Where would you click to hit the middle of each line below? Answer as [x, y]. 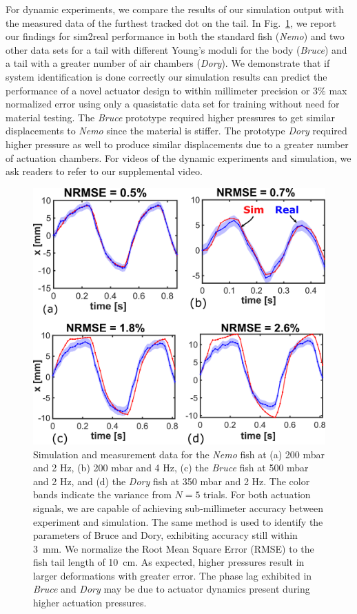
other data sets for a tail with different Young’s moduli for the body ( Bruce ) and [176, 49]
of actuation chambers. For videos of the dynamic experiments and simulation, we [178, 157]
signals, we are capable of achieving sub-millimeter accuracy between [178, 508]
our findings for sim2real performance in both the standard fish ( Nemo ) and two [175, 36]
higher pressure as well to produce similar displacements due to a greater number [177, 144]
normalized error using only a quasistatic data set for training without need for [173, 104]
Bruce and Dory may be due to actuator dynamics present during [172, 589]
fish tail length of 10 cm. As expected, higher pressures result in [169, 562]
